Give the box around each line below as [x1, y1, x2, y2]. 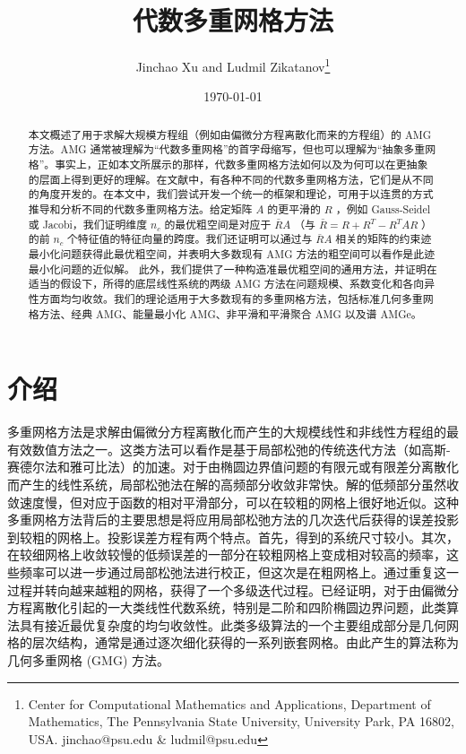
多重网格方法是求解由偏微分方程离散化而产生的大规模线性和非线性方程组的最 [7, 422, 459, 441]
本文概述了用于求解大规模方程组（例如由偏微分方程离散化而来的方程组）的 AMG [28, 126, 432, 142]
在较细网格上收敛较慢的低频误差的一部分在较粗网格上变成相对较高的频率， [7, 545, 446, 564]
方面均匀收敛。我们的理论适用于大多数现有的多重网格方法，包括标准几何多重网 [39, 290, 434, 306]
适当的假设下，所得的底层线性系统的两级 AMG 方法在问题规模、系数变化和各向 [28, 276, 425, 291]
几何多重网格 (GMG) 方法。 [7, 650, 170, 669]
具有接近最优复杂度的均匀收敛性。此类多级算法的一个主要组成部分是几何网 [19, 615, 459, 634]
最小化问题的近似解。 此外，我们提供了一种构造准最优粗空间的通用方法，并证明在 [28, 261, 437, 276]
